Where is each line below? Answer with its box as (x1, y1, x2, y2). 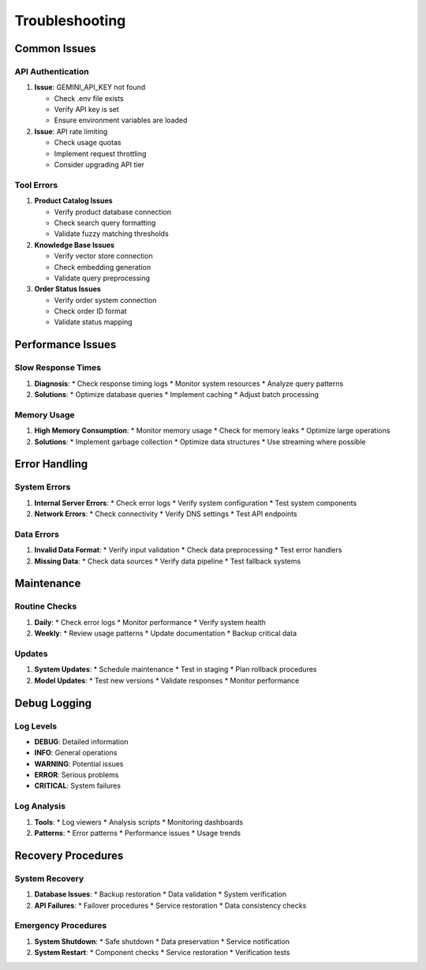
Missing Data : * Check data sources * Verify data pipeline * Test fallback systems (34, 556, 301, 566)
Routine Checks (14, 601, 77, 612)
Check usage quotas (54, 138, 121, 148)
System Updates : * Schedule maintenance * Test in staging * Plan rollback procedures (34, 665, 317, 674)
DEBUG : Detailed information (34, 736, 129, 746)
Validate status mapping (54, 317, 133, 327)
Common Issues (14, 42, 96, 55)
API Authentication (14, 66, 90, 77)
